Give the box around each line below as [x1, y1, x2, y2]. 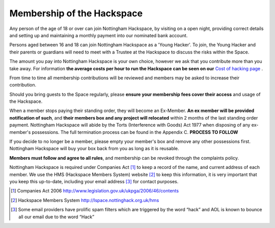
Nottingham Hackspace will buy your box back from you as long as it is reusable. [9, 146, 179, 152]
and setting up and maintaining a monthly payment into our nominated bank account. [9, 32, 188, 38]
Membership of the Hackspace [9, 8, 143, 19]
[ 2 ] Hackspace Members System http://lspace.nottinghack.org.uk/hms [11, 197, 159, 203]
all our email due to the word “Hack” [18, 214, 94, 220]
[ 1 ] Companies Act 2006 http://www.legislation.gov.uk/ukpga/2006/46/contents [11, 188, 179, 194]
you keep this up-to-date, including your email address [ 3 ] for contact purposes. [9, 178, 179, 184]
